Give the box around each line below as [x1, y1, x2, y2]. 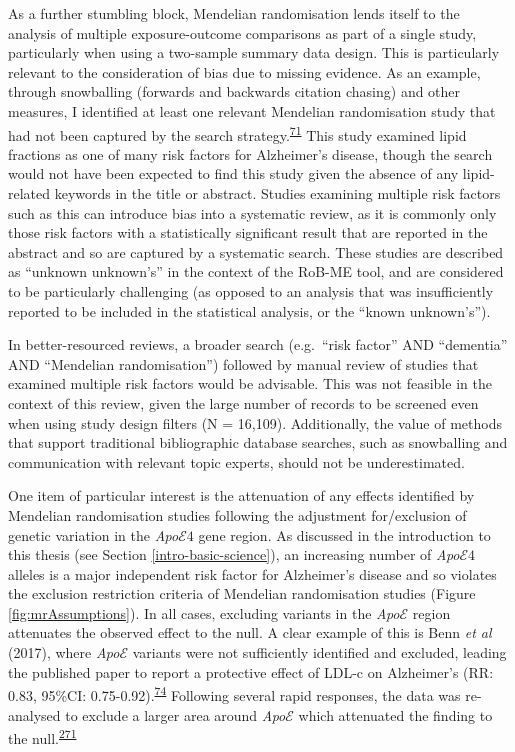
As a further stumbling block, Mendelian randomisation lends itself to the [8, 3, 460, 23]
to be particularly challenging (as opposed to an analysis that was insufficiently [8, 280, 494, 301]
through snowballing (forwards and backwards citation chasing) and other [8, 81, 461, 102]
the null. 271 [8, 725, 77, 748]
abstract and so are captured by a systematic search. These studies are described [8, 241, 504, 262]
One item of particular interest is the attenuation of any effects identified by [8, 485, 475, 506]
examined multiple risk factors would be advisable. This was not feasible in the [8, 373, 492, 394]
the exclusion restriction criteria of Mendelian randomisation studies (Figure [8, 583, 476, 604]
